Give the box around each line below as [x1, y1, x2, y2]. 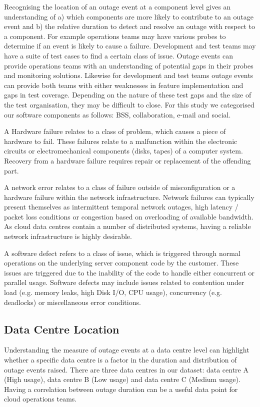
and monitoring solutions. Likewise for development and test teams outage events [4, 70, 253, 80]
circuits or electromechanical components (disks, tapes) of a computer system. [4, 145, 243, 156]
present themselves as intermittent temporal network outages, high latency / [4, 201, 238, 212]
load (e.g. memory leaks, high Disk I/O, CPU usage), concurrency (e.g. [4, 287, 222, 297]
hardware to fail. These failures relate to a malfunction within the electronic [4, 135, 237, 146]
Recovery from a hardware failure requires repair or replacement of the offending [4, 155, 251, 165]
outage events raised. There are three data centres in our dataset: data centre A [4, 364, 248, 374]
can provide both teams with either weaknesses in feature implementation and [4, 79, 243, 90]
